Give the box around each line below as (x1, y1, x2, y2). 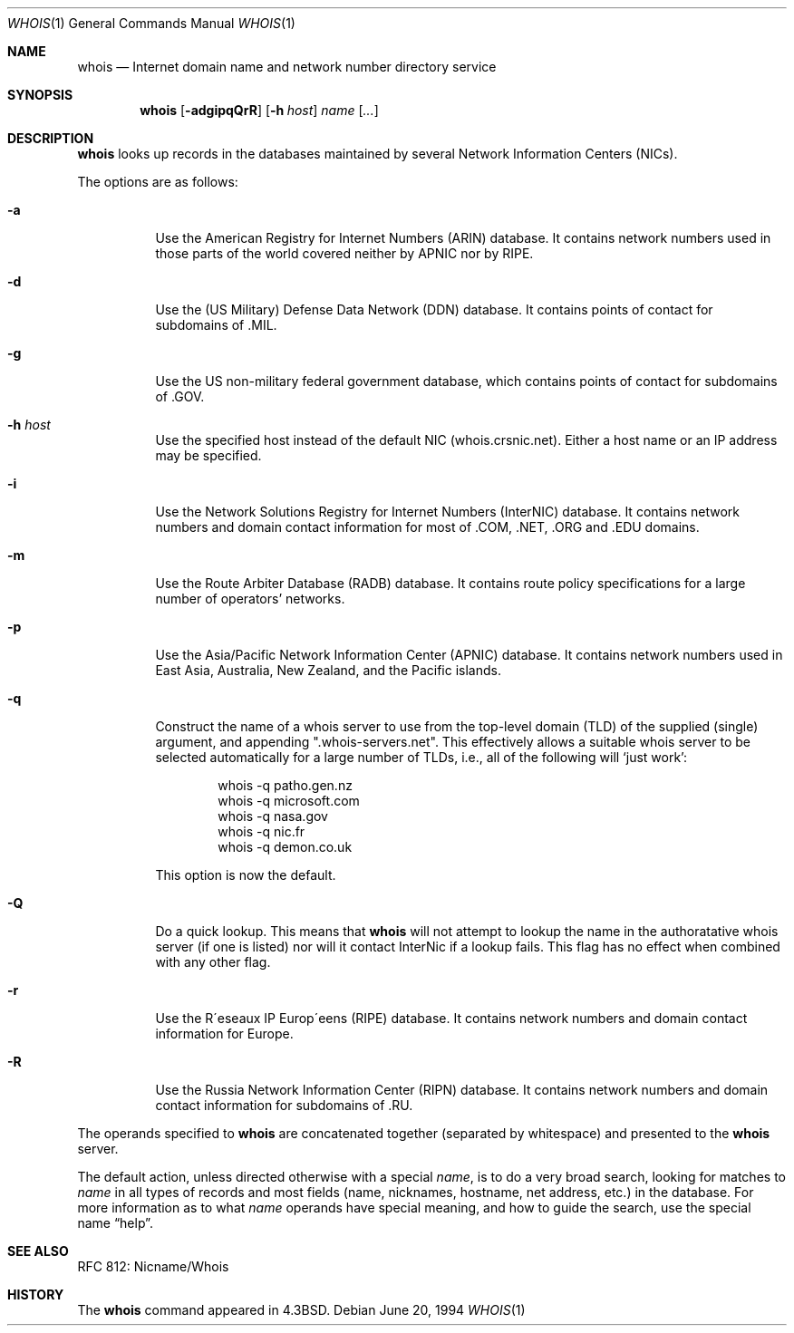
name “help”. (77, 1215, 153, 1231)
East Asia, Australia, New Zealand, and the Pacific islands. (155, 662, 501, 678)
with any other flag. (155, 954, 271, 970)
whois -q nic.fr (218, 824, 305, 839)
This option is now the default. (155, 867, 336, 883)
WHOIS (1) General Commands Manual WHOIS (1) (7, 15, 295, 31)
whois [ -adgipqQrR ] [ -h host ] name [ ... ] (140, 102, 379, 118)
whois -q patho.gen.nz (218, 778, 353, 793)
